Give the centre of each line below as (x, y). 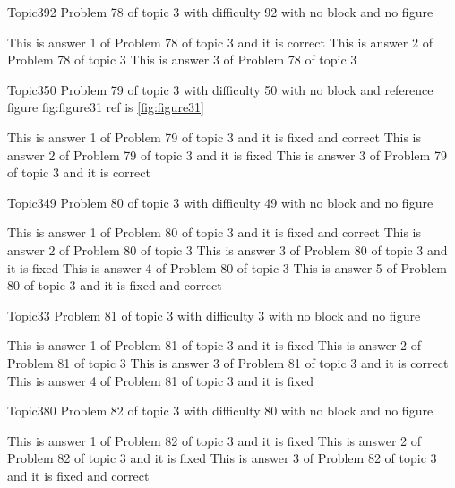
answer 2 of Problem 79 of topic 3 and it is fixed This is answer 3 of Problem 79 (227, 154)
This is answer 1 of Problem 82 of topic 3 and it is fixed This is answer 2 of (215, 440)
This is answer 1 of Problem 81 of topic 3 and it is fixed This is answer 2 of (215, 345)
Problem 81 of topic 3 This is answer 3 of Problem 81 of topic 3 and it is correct (228, 362)
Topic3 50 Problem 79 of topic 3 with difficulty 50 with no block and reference (220, 89)
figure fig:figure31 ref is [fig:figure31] (106, 107)
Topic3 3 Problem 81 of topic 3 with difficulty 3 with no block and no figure (214, 315)
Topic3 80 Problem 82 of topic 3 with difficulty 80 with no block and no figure (220, 411)
